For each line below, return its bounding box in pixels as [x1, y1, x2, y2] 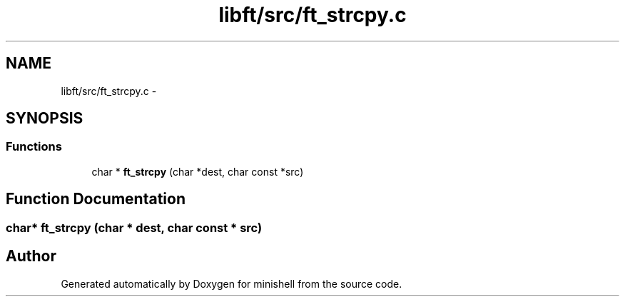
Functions [6, 139, 62, 154]
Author [6, 247, 56, 266]
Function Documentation [6, 190, 186, 208]
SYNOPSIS [6, 109, 83, 128]
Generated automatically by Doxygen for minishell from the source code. [61, 277, 402, 290]
